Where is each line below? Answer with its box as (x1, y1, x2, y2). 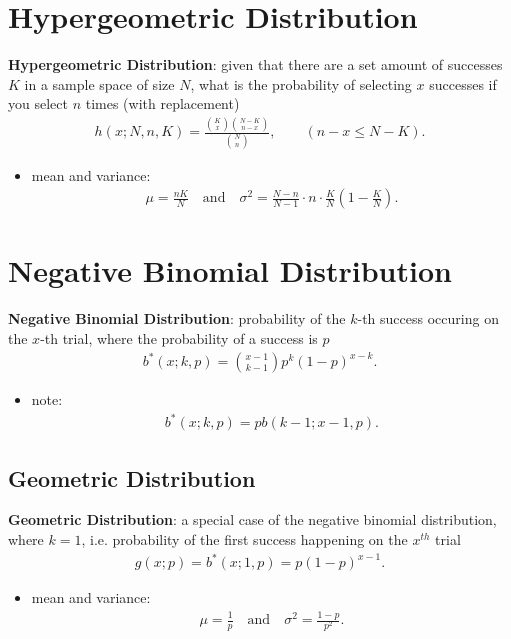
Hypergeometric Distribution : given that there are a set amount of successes (8, 54, 503, 75)
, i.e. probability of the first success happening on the (81, 528, 408, 549)
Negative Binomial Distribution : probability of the (8, 308, 346, 329)
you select (8, 93, 68, 114)
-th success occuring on (357, 308, 499, 329)
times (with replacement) (85, 93, 240, 114)
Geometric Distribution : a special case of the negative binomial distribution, (8, 509, 497, 530)
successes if (429, 73, 497, 94)
